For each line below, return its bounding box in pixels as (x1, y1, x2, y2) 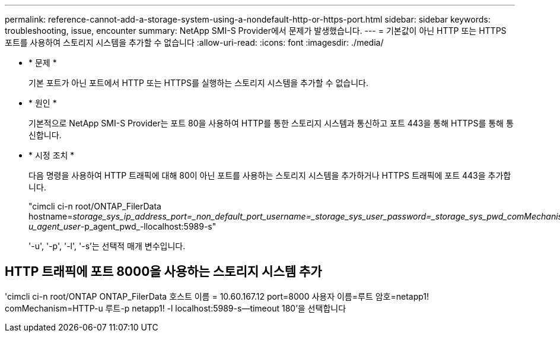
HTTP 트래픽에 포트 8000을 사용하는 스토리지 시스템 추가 (5, 264, 322, 279)
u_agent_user (28, 221, 81, 231)
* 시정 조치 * (28, 150, 75, 160)
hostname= (28, 211, 73, 221)
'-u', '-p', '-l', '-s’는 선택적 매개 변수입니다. (28, 241, 186, 251)
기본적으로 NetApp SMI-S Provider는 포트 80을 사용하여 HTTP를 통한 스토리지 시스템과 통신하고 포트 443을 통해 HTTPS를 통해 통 (28, 118, 514, 128)
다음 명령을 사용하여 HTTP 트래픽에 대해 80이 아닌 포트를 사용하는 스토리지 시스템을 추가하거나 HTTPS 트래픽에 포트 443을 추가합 (28, 170, 511, 180)
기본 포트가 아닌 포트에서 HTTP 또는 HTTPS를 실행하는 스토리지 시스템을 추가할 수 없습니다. (28, 78, 369, 88)
